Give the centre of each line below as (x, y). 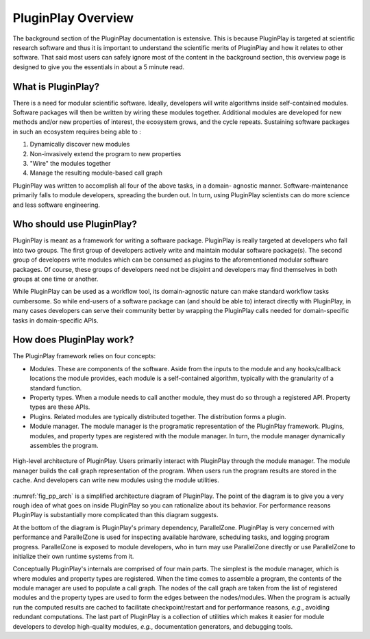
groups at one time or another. (56, 279)
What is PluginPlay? (56, 87)
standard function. (56, 388)
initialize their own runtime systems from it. (73, 556)
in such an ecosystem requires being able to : (77, 131)
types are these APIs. (60, 407)
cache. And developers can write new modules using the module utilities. (116, 480)
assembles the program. (64, 445)
